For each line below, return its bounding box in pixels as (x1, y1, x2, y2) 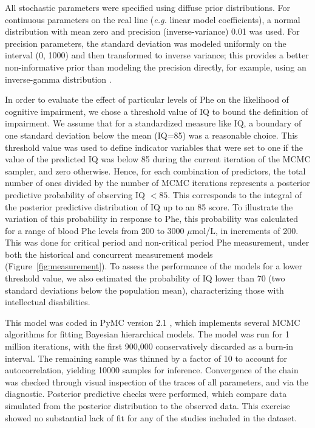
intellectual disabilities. (5, 295, 90, 308)
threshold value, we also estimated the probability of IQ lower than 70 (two (5, 272, 285, 285)
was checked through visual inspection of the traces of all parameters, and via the (5, 375, 308, 388)
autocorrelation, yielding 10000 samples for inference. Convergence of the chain (5, 364, 299, 376)
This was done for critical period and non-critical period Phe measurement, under (5, 236, 310, 249)
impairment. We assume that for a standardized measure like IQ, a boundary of (5, 117, 302, 129)
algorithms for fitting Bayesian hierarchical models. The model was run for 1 (5, 328, 290, 340)
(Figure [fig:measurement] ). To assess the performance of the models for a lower (5, 260, 303, 272)
